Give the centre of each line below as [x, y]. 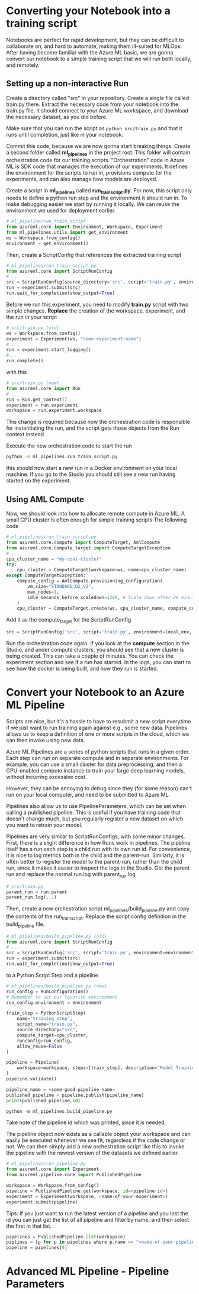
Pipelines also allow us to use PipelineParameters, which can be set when [96, 806]
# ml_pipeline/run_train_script [46, 221]
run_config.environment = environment [54, 1002]
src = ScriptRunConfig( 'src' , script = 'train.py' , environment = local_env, [99, 632]
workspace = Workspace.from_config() [53, 1186]
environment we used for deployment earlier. [61, 211]
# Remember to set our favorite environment [62, 997]
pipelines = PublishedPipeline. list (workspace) [66, 1237]
